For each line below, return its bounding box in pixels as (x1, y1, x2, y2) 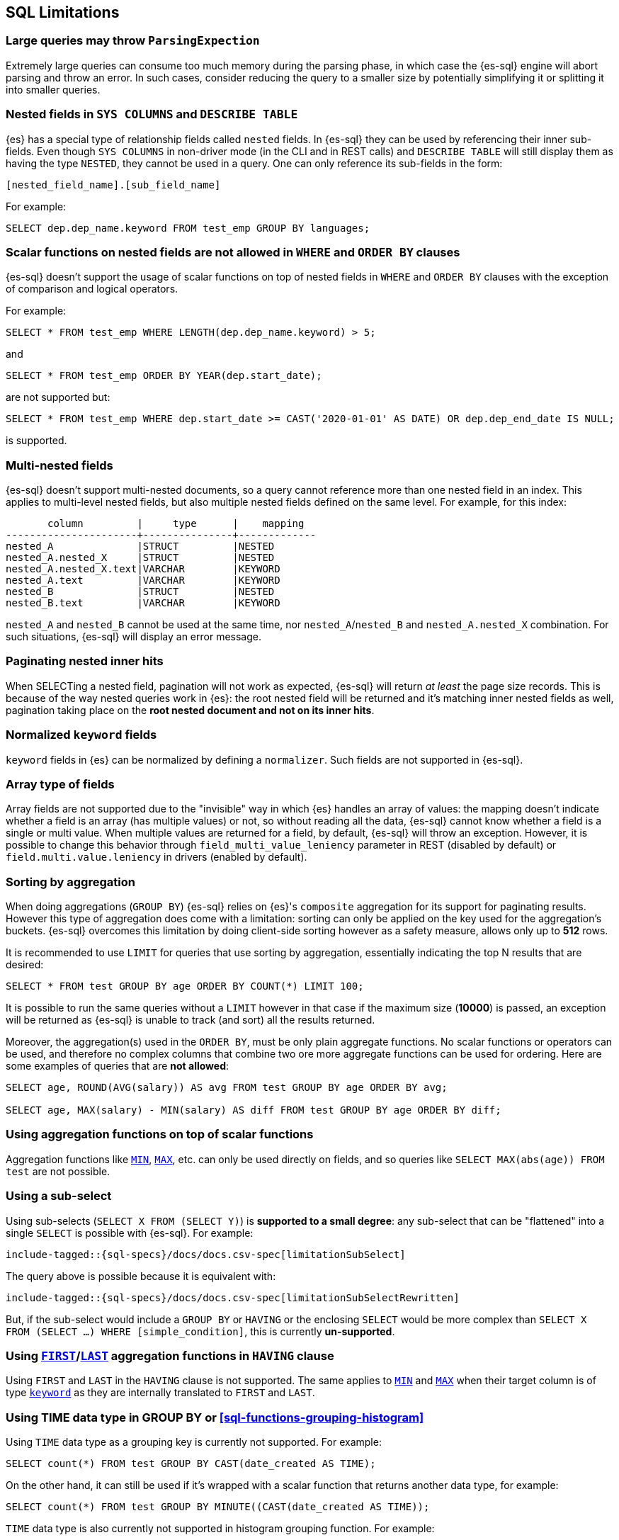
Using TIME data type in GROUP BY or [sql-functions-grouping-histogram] (6, 1410, 424, 1425)
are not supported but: (6, 391, 110, 404)
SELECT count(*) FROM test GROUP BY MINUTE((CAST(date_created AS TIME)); (6, 1501, 430, 1513)
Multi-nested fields (6, 458, 113, 472)
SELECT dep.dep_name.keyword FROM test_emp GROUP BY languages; (6, 222, 370, 234)
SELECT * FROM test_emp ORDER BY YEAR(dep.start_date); (6, 370, 322, 382)
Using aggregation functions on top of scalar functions (6, 1127, 314, 1142)
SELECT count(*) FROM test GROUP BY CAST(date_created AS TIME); (6, 1458, 376, 1470)
